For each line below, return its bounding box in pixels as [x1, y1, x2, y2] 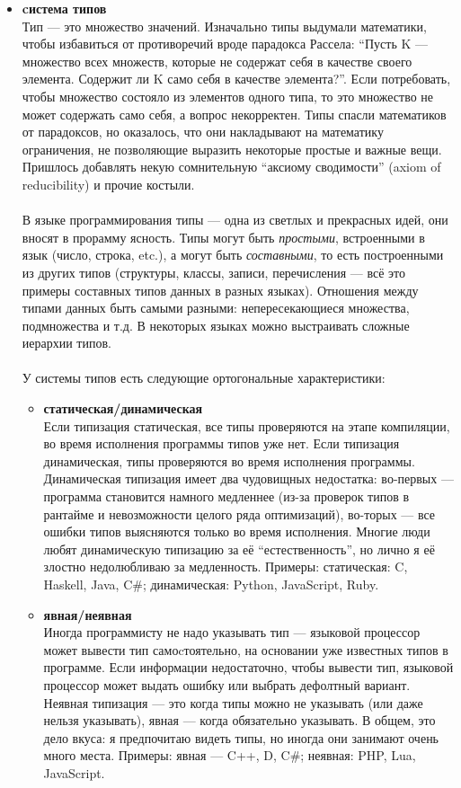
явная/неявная [43, 605, 132, 624]
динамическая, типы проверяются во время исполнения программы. [43, 451, 415, 470]
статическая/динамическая [43, 399, 203, 418]
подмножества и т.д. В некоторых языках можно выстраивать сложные [22, 315, 410, 334]
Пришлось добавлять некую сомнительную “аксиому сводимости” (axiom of [22, 157, 441, 176]
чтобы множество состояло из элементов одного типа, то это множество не [22, 86, 434, 105]
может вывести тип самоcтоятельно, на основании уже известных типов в [43, 640, 448, 659]
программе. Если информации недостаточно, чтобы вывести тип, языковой [43, 658, 454, 677]
